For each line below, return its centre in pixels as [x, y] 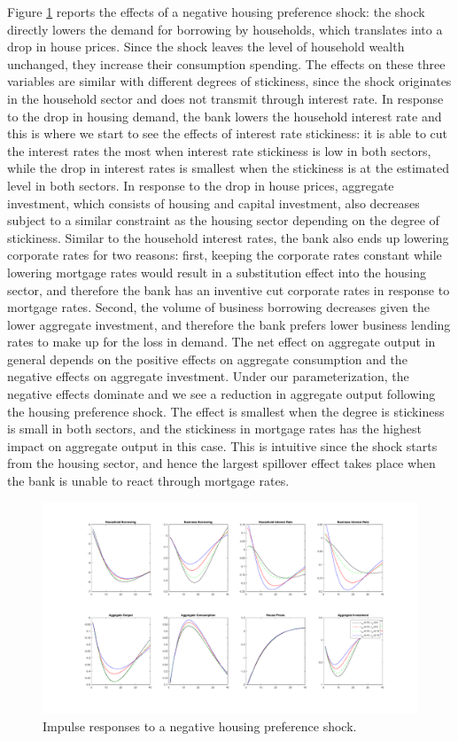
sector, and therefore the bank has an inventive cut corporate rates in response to [229, 289]
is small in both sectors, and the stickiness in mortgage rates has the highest [214, 429]
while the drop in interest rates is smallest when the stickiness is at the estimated [228, 168]
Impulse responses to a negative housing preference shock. [200, 725]
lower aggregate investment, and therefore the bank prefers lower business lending [229, 324]
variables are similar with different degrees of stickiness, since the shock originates [229, 81]
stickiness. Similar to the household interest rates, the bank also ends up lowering [228, 237]
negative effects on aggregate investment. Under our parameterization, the [208, 376]
